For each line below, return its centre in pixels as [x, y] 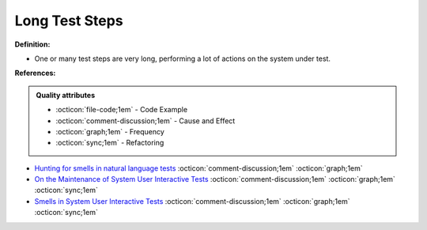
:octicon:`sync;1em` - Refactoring [110, 143]
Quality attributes [65, 95]
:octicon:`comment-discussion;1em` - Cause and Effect [145, 121]
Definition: [32, 44]
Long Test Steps [69, 21]
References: [35, 73]
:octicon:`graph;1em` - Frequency [110, 131]
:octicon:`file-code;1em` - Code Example [122, 110]
